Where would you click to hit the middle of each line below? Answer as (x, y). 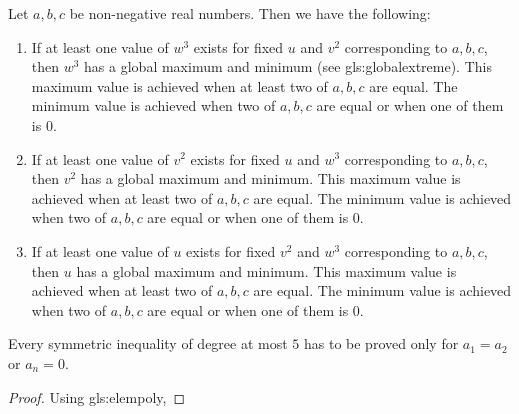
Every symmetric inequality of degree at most (148, 343)
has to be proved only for (381, 343)
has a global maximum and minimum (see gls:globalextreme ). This (288, 66)
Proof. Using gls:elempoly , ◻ (97, 396)
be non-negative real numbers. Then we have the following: (250, 13)
